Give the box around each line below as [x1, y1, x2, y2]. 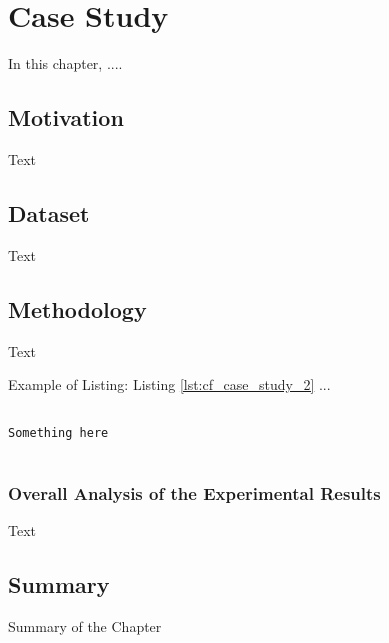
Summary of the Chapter [8, 615, 162, 636]
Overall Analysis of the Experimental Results [8, 480, 381, 505]
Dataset [8, 197, 90, 228]
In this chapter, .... [8, 53, 123, 74]
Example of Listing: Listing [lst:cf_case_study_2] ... [8, 374, 331, 395]
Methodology [8, 293, 147, 324]
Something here [8, 426, 109, 441]
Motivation [8, 102, 124, 133]
